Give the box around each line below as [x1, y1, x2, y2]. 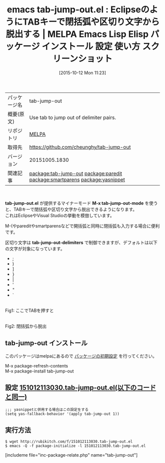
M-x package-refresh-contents [5, 363, 68, 369]
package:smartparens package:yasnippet [29, 176, 125, 183]
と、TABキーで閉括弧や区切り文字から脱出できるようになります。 [5, 206, 137, 212]
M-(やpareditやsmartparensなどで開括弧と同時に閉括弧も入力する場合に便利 [5, 223, 160, 229]
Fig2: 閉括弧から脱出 [5, 323, 47, 329]
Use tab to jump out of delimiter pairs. [29, 114, 116, 121]
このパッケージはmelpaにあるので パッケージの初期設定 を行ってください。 [5, 353, 157, 359]
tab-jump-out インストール [5, 339, 88, 347]
